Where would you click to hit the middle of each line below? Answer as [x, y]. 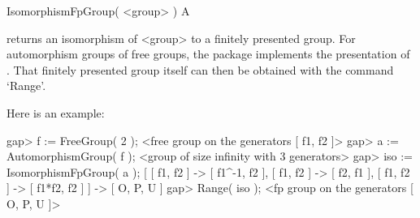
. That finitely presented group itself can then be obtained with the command [200, 69]
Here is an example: [56, 112]
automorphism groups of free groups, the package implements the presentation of [208, 54]
